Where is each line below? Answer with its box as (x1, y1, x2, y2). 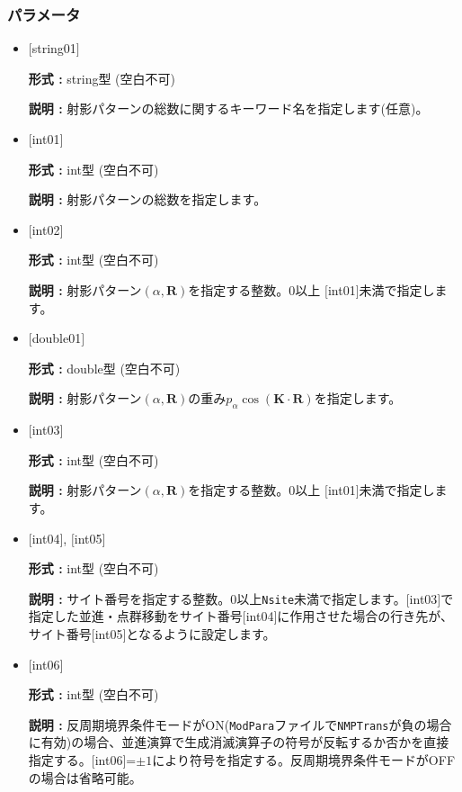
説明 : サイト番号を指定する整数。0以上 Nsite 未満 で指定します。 (28, 589, 406, 607)
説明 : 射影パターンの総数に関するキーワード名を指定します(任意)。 (28, 99, 429, 118)
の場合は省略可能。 (28, 768, 142, 787)
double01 (31, 328, 82, 347)
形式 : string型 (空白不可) (28, 68, 175, 87)
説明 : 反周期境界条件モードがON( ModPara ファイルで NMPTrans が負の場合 (28, 715, 452, 733)
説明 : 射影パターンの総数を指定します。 (28, 190, 267, 209)
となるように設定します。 (126, 624, 276, 643)
